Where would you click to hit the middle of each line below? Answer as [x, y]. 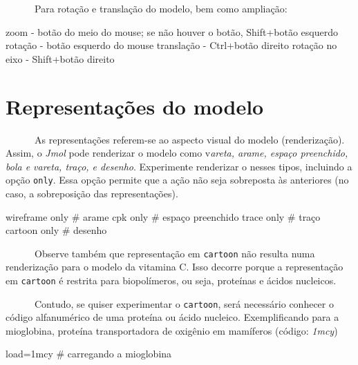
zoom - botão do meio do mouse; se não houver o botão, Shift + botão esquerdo [172, 31]
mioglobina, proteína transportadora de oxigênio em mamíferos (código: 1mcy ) [172, 330]
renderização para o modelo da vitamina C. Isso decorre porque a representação [175, 267]
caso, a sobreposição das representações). [92, 193]
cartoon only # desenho [56, 230]
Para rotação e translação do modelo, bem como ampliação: [161, 8]
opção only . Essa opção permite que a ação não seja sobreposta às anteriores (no [177, 180]
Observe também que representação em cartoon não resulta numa [175, 253]
